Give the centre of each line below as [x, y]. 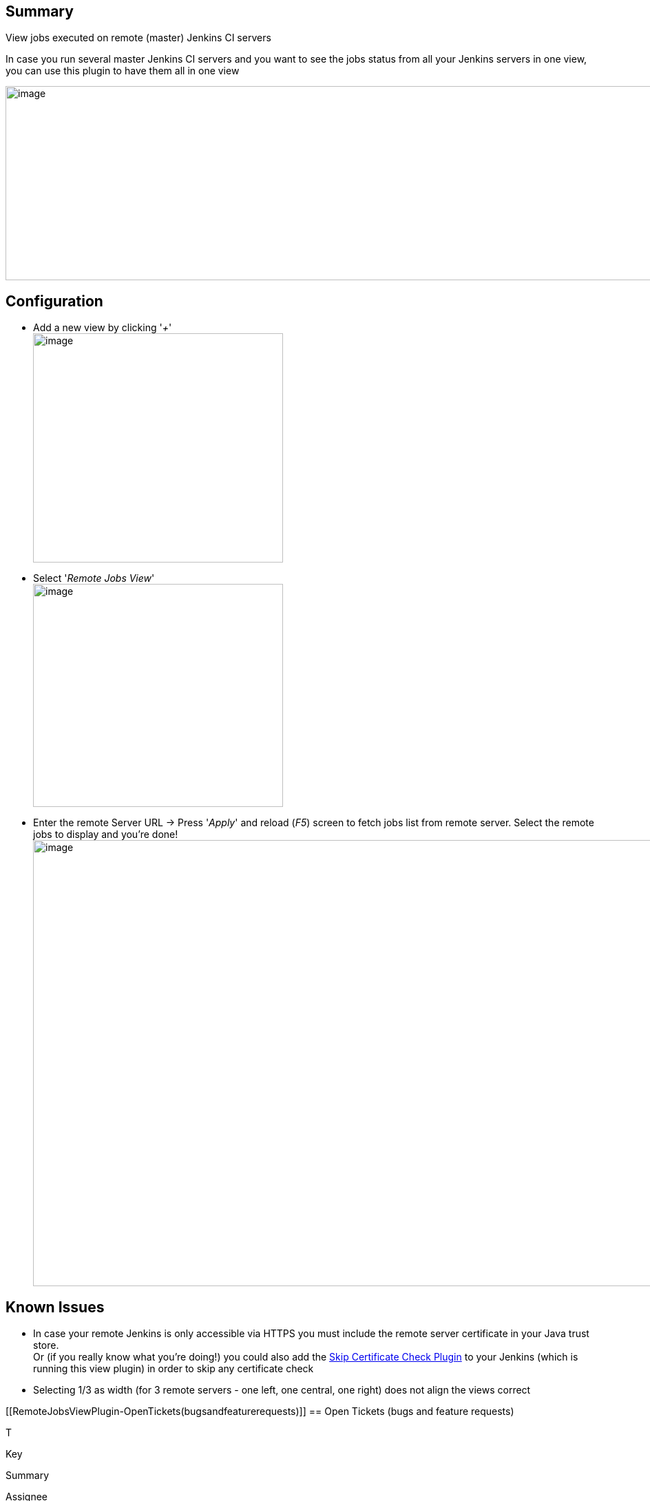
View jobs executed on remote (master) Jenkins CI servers [138, 38]
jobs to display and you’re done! [106, 835]
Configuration [54, 301]
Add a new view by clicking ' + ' [103, 328]
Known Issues [55, 1307]
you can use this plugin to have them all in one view [123, 71]
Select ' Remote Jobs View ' [94, 578]
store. [46, 1345]
